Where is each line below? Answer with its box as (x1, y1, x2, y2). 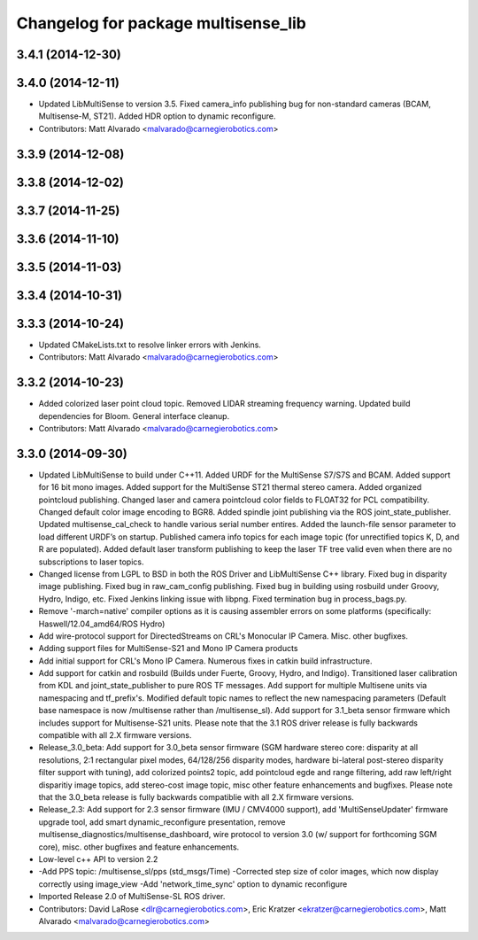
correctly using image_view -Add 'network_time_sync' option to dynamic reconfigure (38, 878, 348, 890)
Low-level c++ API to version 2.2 (38, 853, 158, 864)
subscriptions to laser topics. (38, 556, 144, 567)
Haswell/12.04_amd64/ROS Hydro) (38, 618, 166, 629)
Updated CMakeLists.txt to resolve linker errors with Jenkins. (38, 339, 261, 350)
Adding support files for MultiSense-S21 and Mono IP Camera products (38, 643, 298, 654)
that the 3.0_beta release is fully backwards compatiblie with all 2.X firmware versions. (38, 792, 354, 802)
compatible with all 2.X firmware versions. (38, 730, 192, 741)
